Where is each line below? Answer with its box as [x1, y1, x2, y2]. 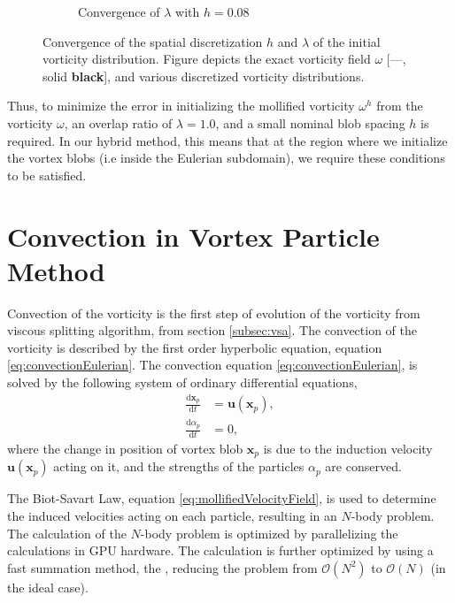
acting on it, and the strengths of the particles [53, 457, 305, 476]
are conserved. [325, 457, 402, 476]
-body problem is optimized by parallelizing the [140, 523, 398, 542]
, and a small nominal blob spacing [215, 113, 405, 132]
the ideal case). [7, 577, 89, 596]
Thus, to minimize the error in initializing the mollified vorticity [7, 96, 355, 115]
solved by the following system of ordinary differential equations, [7, 373, 358, 392]
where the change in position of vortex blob [7, 439, 243, 457]
